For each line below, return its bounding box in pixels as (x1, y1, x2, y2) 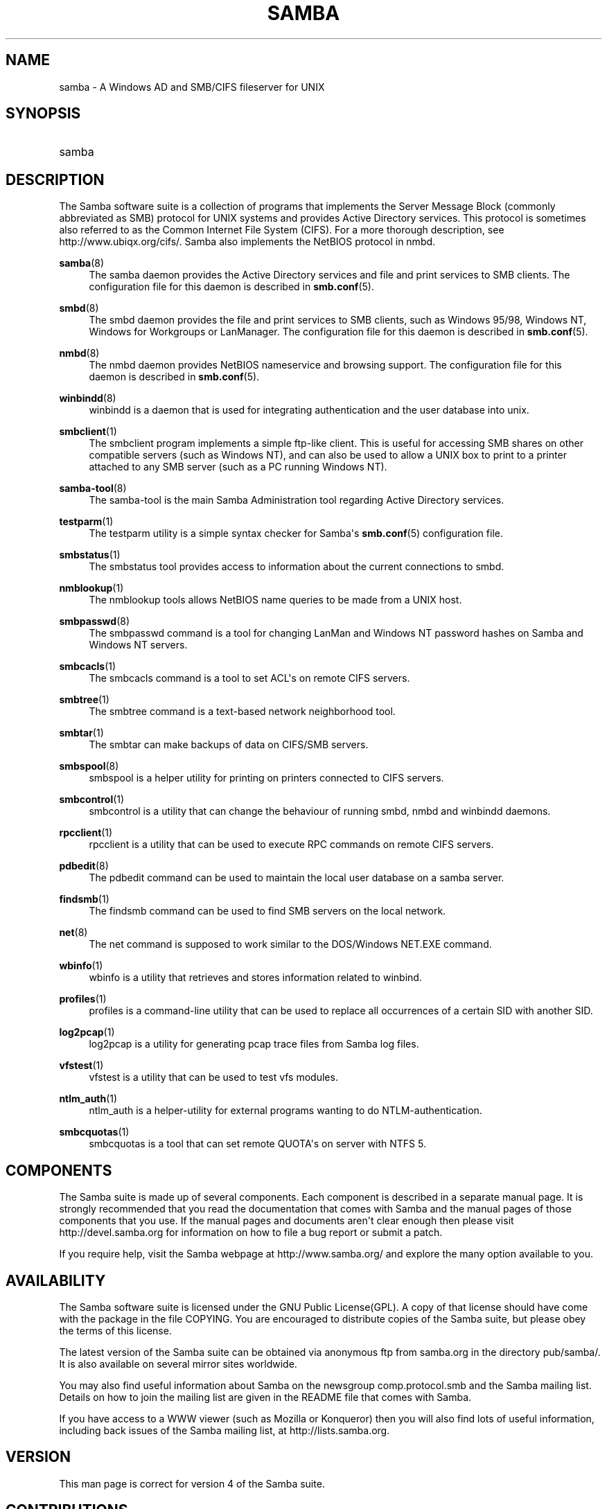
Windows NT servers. (89, 639, 188, 651)
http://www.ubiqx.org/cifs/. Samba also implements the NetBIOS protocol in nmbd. (59, 236, 436, 248)
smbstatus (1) (59, 549, 121, 561)
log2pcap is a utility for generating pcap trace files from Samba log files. (89, 1038, 419, 1050)
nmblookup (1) (59, 582, 124, 594)
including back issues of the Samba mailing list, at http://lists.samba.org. (59, 1424, 390, 1436)
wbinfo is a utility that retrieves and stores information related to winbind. (89, 971, 422, 984)
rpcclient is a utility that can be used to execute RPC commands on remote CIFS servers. (89, 838, 494, 851)
